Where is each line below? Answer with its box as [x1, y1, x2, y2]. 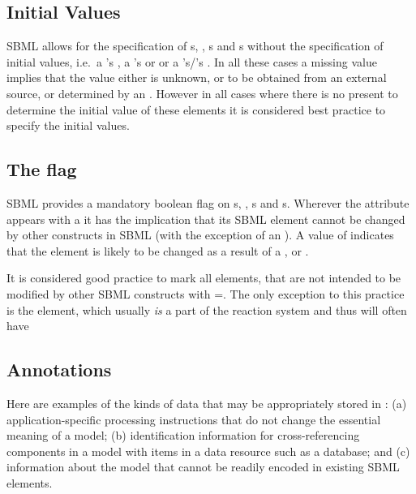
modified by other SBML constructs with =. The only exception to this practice [6, 285, 405, 302]
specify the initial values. [6, 117, 130, 134]
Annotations [6, 357, 112, 382]
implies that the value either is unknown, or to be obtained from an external [6, 69, 387, 86]
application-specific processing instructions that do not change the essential [6, 410, 381, 427]
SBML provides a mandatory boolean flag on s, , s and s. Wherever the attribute [6, 194, 410, 211]
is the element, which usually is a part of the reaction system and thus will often [6, 301, 407, 318]
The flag [6, 157, 77, 182]
